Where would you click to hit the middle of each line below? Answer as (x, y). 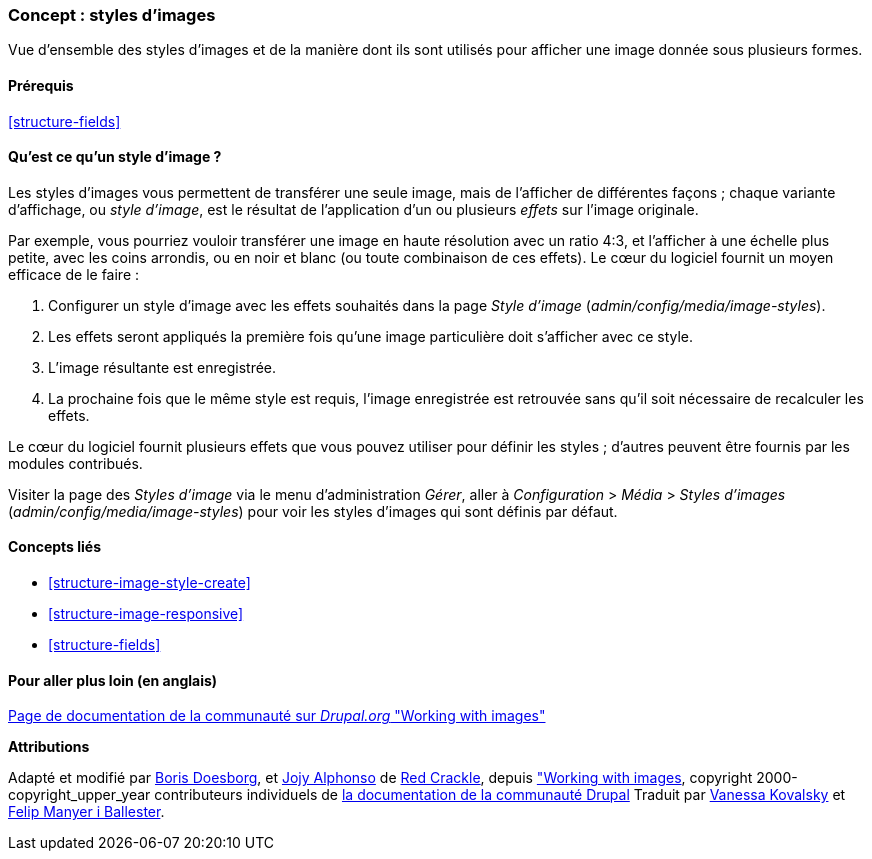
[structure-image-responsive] (146, 614)
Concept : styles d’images (112, 15)
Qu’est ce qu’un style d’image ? (115, 157)
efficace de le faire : (74, 274)
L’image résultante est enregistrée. (162, 367)
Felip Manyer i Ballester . (86, 812)
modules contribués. (75, 463)
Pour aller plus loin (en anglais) (113, 680)
